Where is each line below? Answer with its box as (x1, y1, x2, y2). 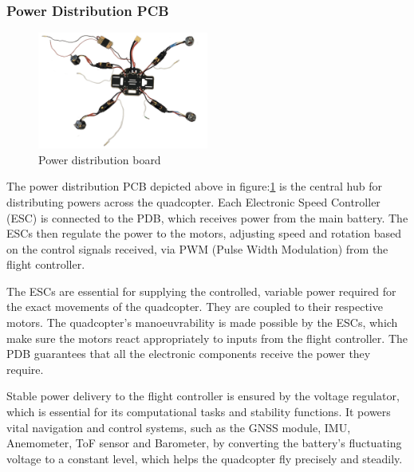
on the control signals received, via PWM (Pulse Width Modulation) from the (6, 240, 388, 257)
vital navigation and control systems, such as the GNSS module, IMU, (6, 419, 351, 435)
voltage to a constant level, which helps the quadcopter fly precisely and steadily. (6, 450, 403, 466)
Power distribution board (38, 151, 161, 167)
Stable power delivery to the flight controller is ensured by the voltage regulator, (6, 387, 400, 404)
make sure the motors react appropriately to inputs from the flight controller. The (6, 329, 408, 346)
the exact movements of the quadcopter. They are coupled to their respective (6, 298, 383, 315)
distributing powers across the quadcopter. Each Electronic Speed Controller (6, 193, 380, 210)
